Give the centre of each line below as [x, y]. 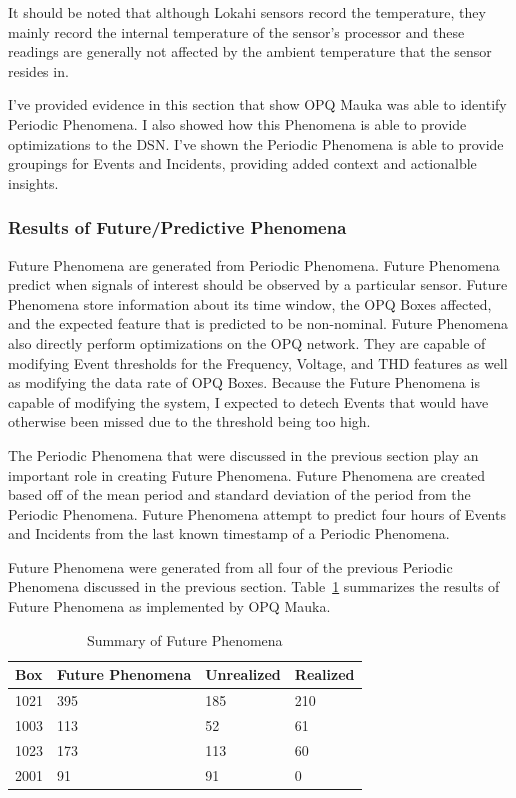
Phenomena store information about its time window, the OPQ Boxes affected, [250, 303]
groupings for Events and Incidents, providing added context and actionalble [242, 163]
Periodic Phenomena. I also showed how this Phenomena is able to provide [237, 123]
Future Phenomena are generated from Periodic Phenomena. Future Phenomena [254, 264]
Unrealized [243, 674]
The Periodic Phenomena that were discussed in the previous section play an [243, 454]
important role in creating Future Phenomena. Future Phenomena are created [247, 474]
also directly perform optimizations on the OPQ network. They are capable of [247, 342]
